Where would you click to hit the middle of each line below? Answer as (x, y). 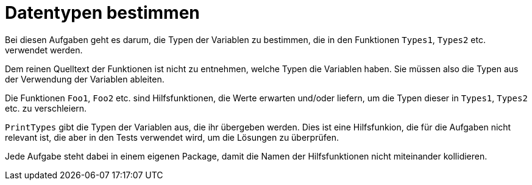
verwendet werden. (44, 50)
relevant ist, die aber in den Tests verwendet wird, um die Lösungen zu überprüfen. (172, 137)
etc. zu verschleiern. (46, 108)
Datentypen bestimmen (102, 13)
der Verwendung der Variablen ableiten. (85, 79)
